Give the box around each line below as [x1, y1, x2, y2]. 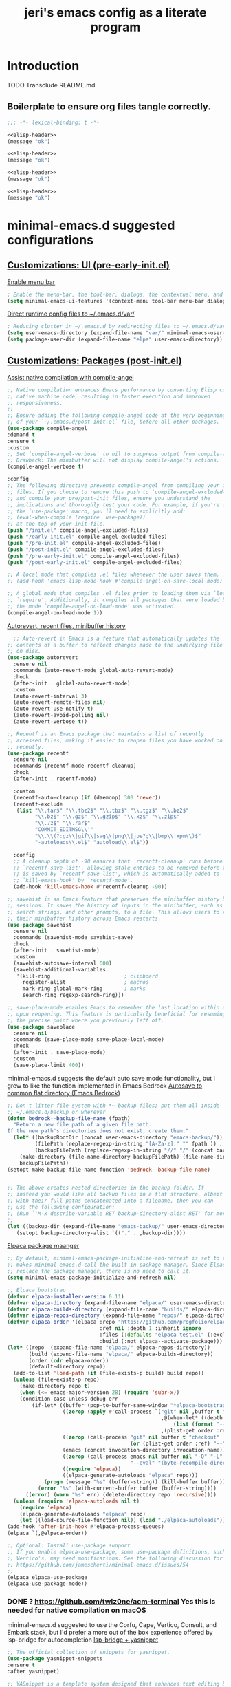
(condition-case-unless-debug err [19, 1395, 118, 1402]
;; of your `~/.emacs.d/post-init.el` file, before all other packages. [7, 418, 220, 426]
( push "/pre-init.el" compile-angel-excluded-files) [7, 539, 162, 546]
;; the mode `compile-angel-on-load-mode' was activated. [7, 603, 177, 610]
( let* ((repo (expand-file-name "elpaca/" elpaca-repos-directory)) [7, 1344, 211, 1351]
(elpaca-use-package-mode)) [7, 1580, 88, 1587]
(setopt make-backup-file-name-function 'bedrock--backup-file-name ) [7, 1166, 211, 1173]
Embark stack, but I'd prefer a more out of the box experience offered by [7, 1629, 213, 1637]
